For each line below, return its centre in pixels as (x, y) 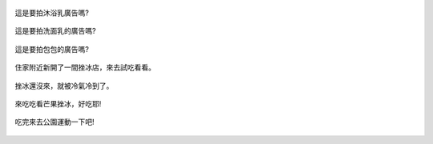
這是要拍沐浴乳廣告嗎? (52, 13)
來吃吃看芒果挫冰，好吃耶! (58, 103)
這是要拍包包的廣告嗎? (52, 49)
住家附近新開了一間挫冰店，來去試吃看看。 (85, 67)
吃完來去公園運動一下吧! (55, 122)
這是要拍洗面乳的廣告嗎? (55, 31)
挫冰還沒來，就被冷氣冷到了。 (64, 86)
